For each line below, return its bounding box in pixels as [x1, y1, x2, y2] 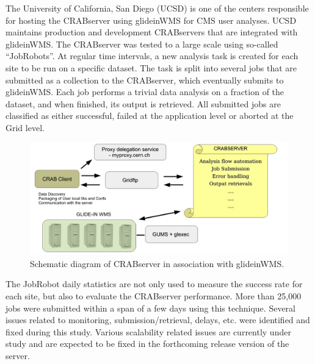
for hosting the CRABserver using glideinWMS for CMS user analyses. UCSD [5, 13, 297, 26]
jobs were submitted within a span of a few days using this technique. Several [5, 301, 295, 314]
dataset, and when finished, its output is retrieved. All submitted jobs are [5, 97, 281, 110]
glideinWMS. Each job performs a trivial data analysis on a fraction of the [5, 85, 284, 98]
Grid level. [5, 121, 45, 134]
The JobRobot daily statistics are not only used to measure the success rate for [5, 277, 303, 290]
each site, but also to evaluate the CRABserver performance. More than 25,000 [5, 289, 302, 302]
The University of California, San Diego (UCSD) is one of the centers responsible [5, 2, 309, 14]
